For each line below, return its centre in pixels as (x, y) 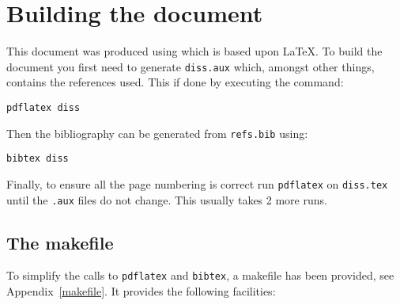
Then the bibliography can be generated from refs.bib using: (157, 133)
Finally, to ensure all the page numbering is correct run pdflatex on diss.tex (197, 183)
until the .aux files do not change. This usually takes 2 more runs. (167, 199)
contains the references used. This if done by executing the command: (175, 82)
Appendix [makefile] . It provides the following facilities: (141, 291)
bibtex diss (38, 159)
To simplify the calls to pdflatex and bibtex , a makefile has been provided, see (200, 275)
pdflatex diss (43, 107)
